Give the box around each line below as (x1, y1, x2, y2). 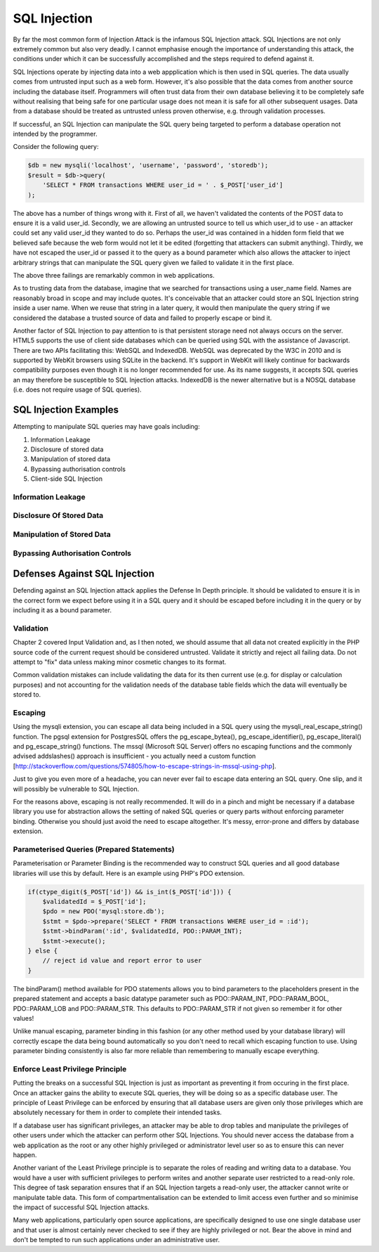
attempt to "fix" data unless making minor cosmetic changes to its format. (13, 657, 227, 666)
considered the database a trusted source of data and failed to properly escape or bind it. (13, 314, 272, 322)
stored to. (13, 690, 41, 699)
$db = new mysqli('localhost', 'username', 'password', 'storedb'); (27, 162, 269, 169)
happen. (13, 1151, 37, 1159)
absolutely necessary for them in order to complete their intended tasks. (13, 1108, 222, 1117)
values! (13, 1014, 34, 1022)
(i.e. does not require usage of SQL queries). (13, 385, 142, 394)
